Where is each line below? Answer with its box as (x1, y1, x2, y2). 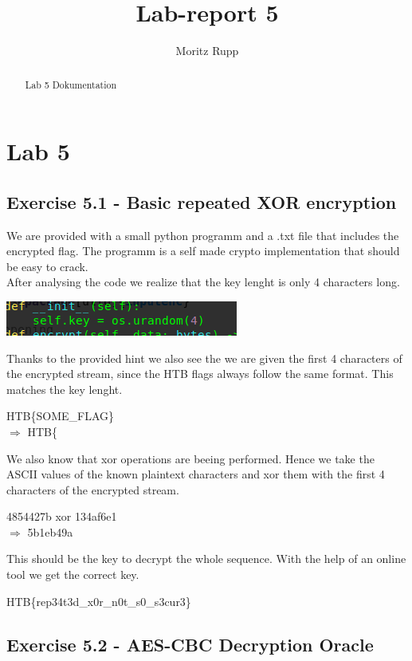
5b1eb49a (27, 523, 73, 540)
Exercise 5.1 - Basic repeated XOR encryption (6, 189, 397, 214)
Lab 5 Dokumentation (25, 77, 117, 91)
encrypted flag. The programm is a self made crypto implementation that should (6, 242, 400, 259)
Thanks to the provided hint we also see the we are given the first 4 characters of (6, 349, 402, 366)
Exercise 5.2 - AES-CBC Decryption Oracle (6, 631, 374, 656)
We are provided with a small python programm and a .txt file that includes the (6, 226, 399, 243)
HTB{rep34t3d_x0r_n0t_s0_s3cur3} (6, 592, 191, 609)
